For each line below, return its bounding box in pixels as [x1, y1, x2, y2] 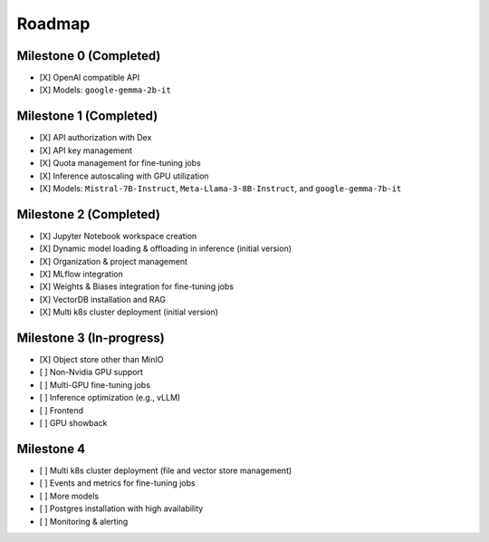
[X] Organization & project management [39, 256, 188, 266]
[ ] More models [39, 490, 100, 501]
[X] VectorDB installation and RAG [39, 294, 167, 305]
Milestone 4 [16, 440, 86, 457]
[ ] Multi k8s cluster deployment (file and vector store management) [39, 465, 292, 476]
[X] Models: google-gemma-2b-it [39, 84, 171, 95]
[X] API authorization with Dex [39, 132, 152, 143]
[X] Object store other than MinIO [39, 354, 164, 365]
